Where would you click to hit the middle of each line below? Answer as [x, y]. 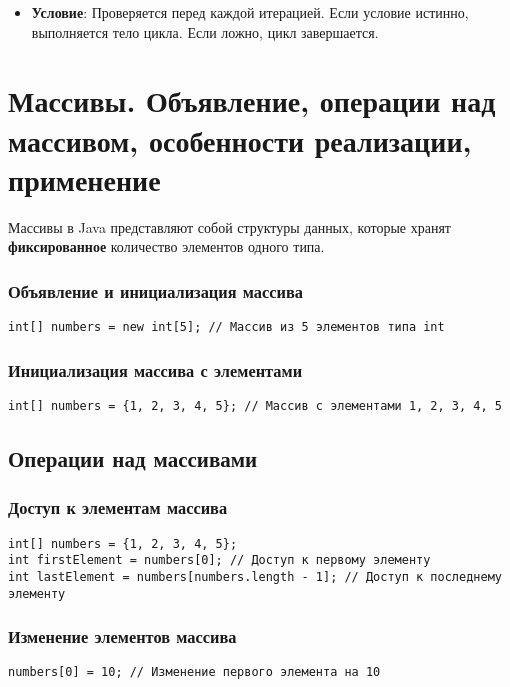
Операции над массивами [133, 458]
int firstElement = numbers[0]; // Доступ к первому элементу [219, 560]
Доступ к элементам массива [118, 507]
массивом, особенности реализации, [240, 139]
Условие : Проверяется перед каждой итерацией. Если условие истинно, [250, 12]
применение [84, 178]
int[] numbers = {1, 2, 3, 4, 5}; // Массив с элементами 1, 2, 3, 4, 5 [255, 405]
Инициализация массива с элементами [155, 369]
